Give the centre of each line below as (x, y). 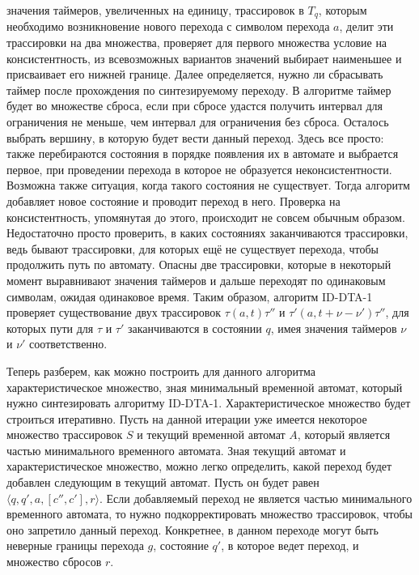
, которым (343, 10)
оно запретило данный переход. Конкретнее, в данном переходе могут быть (193, 529)
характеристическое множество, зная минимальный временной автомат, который (205, 387)
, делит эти (366, 26)
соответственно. (68, 344)
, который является (344, 434)
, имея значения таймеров (334, 328)
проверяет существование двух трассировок (114, 312)
